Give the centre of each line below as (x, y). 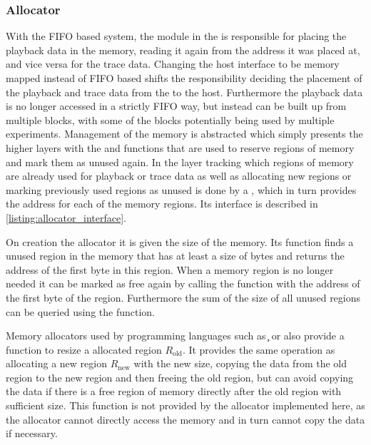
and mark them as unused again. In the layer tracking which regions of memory (180, 162)
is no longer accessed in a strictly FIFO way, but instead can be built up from (176, 106)
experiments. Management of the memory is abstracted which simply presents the (184, 134)
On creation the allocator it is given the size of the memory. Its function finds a (180, 241)
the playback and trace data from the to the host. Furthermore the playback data (184, 92)
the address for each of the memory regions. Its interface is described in (162, 204)
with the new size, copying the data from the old (240, 363)
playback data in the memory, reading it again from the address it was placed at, (183, 50)
